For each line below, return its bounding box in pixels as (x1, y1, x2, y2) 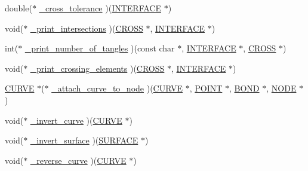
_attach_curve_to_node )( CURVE (51, 82, 183, 94)
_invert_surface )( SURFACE (30, 134, 138, 146)
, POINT (189, 82, 223, 94)
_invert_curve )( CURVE (30, 114, 122, 126)
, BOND (229, 82, 260, 94)
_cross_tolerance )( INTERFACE (39, 2, 161, 14)
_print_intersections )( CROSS (30, 22, 143, 34)
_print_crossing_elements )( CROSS (30, 62, 165, 74)
